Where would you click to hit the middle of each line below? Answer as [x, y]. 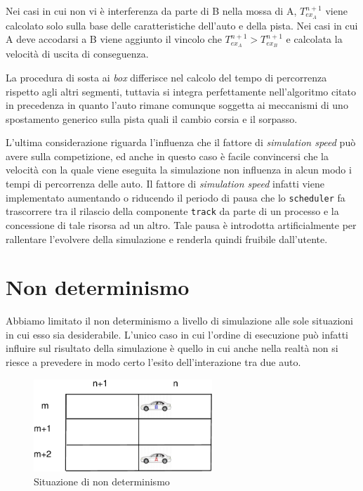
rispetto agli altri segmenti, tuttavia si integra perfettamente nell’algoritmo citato [181, 91]
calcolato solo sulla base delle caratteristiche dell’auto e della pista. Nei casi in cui [182, 25]
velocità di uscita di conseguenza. [77, 54]
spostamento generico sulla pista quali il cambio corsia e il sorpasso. [152, 118]
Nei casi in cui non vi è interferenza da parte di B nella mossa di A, [151, 11]
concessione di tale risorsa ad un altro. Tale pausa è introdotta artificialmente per [181, 224]
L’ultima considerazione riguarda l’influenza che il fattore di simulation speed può [181, 142]
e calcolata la [314, 39]
